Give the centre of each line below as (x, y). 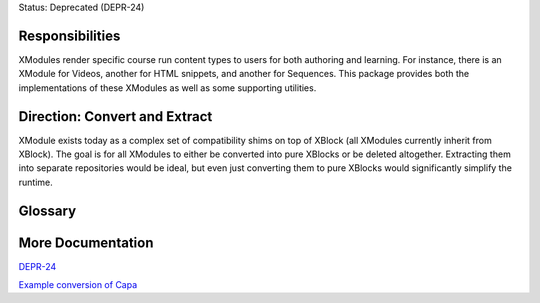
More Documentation (86, 242)
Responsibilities (69, 35)
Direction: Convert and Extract (115, 116)
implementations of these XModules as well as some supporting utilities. (167, 87)
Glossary (47, 210)
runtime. (36, 182)
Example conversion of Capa (78, 285)
